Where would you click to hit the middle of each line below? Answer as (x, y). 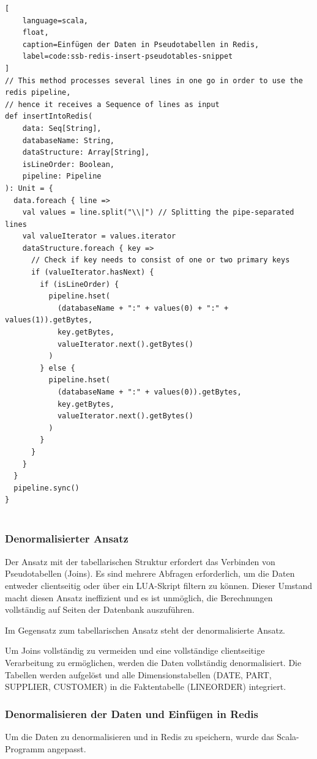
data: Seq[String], (62, 128)
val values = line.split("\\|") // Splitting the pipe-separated (158, 213)
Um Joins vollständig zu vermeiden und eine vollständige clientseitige (135, 650)
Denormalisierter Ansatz (67, 539)
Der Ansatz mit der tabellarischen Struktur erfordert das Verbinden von (140, 561)
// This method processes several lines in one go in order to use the (154, 80)
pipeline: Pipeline (62, 176)
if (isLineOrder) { (80, 284)
